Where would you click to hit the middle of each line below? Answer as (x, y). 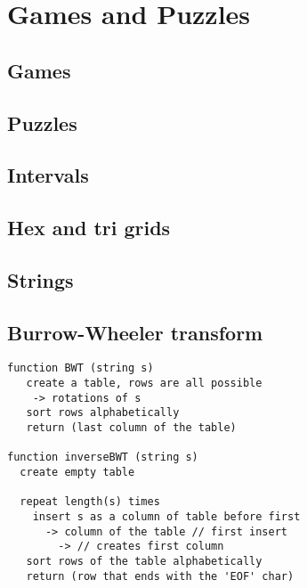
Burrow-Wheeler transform (135, 332)
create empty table (77, 473)
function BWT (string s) (81, 368)
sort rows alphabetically (103, 413)
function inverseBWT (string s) (103, 457)
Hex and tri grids (89, 228)
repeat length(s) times (90, 502)
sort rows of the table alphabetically (144, 562)
